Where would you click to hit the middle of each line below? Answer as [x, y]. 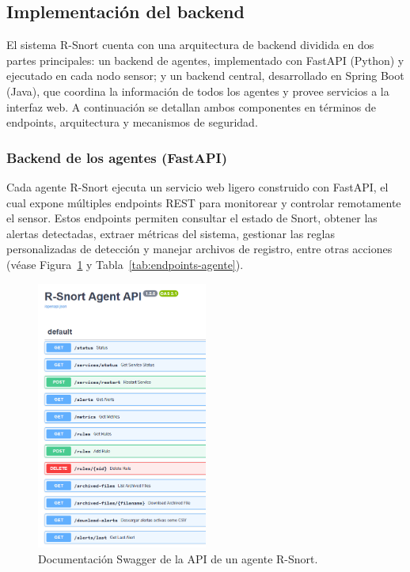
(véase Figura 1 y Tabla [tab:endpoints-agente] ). [125, 264]
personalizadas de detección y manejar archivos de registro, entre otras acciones [199, 249]
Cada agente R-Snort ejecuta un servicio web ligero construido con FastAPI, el [197, 186]
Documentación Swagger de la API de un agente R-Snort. [178, 558]
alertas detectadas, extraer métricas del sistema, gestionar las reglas [171, 233]
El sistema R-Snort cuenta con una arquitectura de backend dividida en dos [190, 45]
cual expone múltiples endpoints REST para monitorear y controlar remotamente [204, 202]
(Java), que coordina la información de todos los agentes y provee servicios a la [198, 91]
